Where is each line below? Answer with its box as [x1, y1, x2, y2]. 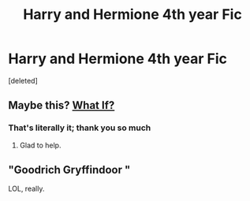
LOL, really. [8, 184, 45, 194]
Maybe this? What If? [8, 99, 115, 112]
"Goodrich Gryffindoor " [8, 163, 131, 177]
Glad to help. [19, 140, 62, 150]
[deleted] [8, 76, 38, 85]
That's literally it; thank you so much [8, 122, 151, 133]
